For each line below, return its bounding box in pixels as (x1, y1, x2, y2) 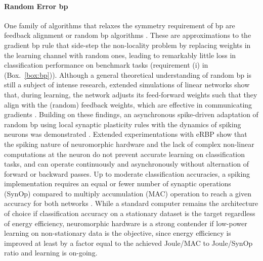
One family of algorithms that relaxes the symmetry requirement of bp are (4, 20, 235, 30)
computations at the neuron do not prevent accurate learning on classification (4, 148, 245, 159)
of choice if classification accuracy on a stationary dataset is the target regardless (4, 208, 255, 219)
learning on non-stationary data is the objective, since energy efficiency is (4, 228, 231, 238)
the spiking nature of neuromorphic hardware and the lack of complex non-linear (4, 138, 254, 149)
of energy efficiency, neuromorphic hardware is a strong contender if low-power (4, 218, 247, 228)
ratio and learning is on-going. (4, 247, 98, 258)
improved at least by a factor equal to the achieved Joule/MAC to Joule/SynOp (4, 237, 253, 248)
